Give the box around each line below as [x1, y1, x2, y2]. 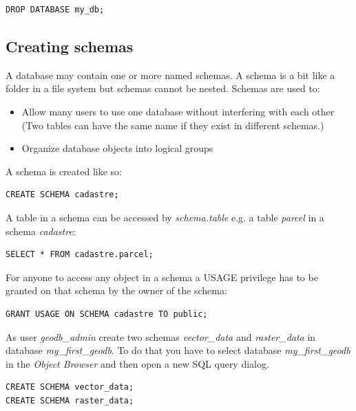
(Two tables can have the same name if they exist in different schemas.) [21, 118, 324, 132]
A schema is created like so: [6, 164, 122, 178]
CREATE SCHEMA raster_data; [6, 395, 134, 406]
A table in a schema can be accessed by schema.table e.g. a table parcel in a [6, 210, 324, 224]
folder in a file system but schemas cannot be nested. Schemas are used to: [6, 81, 320, 96]
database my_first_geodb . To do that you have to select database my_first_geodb [6, 343, 350, 357]
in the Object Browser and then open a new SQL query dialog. [6, 356, 269, 370]
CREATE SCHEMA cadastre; [6, 190, 119, 200]
